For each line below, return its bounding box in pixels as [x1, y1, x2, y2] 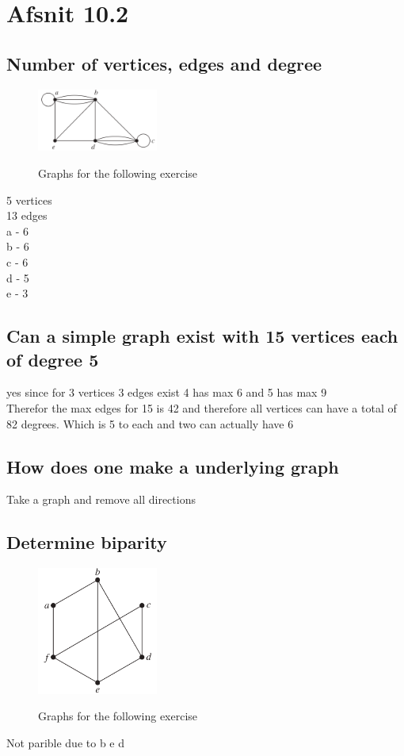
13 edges [6, 207, 48, 224]
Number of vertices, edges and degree [6, 51, 322, 75]
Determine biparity [6, 530, 167, 555]
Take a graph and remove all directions [6, 491, 196, 508]
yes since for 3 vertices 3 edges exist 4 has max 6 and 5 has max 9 [6, 384, 327, 401]
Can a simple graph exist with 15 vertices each [6, 324, 398, 348]
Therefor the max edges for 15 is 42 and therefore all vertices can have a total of [6, 399, 397, 416]
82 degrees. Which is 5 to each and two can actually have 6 [6, 415, 294, 432]
